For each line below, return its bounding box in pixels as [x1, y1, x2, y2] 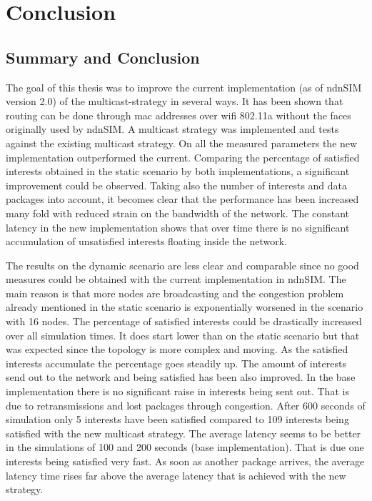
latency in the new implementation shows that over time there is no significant [6, 219, 350, 234]
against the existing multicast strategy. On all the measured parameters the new [6, 135, 358, 150]
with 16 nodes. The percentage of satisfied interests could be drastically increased [6, 314, 362, 329]
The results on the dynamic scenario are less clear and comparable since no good [6, 257, 359, 272]
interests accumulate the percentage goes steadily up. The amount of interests [6, 355, 346, 370]
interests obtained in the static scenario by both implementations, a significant [6, 164, 350, 179]
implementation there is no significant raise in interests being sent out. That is [6, 384, 349, 399]
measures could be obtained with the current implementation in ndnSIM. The [6, 272, 346, 287]
